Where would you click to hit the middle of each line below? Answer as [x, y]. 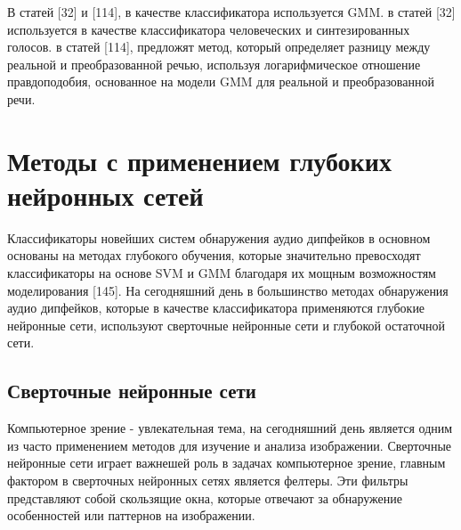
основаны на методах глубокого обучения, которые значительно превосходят [214, 255]
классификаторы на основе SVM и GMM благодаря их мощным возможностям [222, 273]
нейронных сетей [105, 195]
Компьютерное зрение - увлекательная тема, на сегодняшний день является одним [230, 428]
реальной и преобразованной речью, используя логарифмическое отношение [214, 64]
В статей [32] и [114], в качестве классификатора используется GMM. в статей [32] [231, 12]
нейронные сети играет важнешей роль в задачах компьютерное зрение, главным [226, 463]
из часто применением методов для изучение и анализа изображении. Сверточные [229, 445]
